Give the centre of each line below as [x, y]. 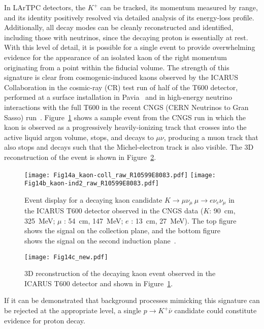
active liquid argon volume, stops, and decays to [79, 137]
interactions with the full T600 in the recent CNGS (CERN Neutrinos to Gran [126, 107]
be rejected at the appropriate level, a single [73, 310]
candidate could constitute [216, 310]
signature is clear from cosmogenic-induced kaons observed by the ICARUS [121, 77]
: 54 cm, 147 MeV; [94, 220]
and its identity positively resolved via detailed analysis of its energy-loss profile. [129, 17]
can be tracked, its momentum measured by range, [179, 7]
